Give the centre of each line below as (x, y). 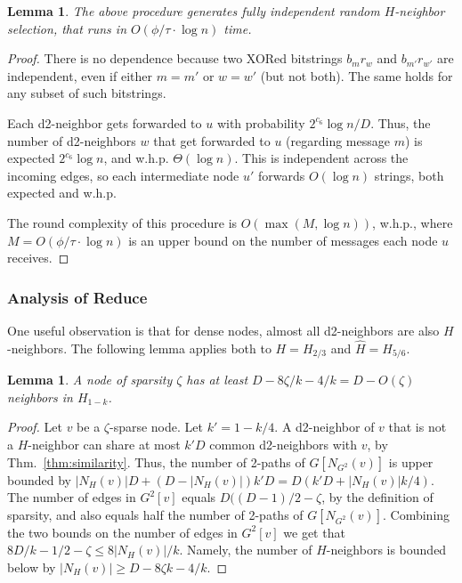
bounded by (39, 479)
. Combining (416, 514)
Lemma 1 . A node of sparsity (90, 380)
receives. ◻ (38, 258)
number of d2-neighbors (72, 140)
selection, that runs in (67, 28)
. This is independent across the (321, 158)
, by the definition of (377, 497)
